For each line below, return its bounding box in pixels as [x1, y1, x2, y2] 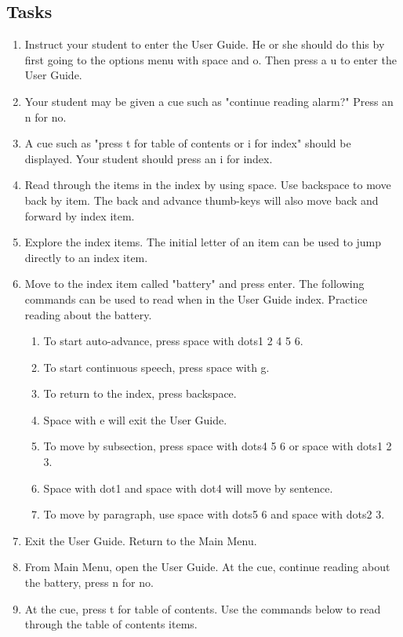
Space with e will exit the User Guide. [43, 411, 227, 428]
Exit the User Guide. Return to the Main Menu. [24, 532, 257, 548]
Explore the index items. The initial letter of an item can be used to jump [24, 234, 382, 250]
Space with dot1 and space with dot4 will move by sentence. [43, 479, 333, 496]
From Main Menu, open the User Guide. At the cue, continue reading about [24, 559, 390, 575]
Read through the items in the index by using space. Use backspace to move [24, 177, 391, 193]
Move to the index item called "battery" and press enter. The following [24, 275, 365, 292]
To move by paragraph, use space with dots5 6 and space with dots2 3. [43, 506, 385, 522]
